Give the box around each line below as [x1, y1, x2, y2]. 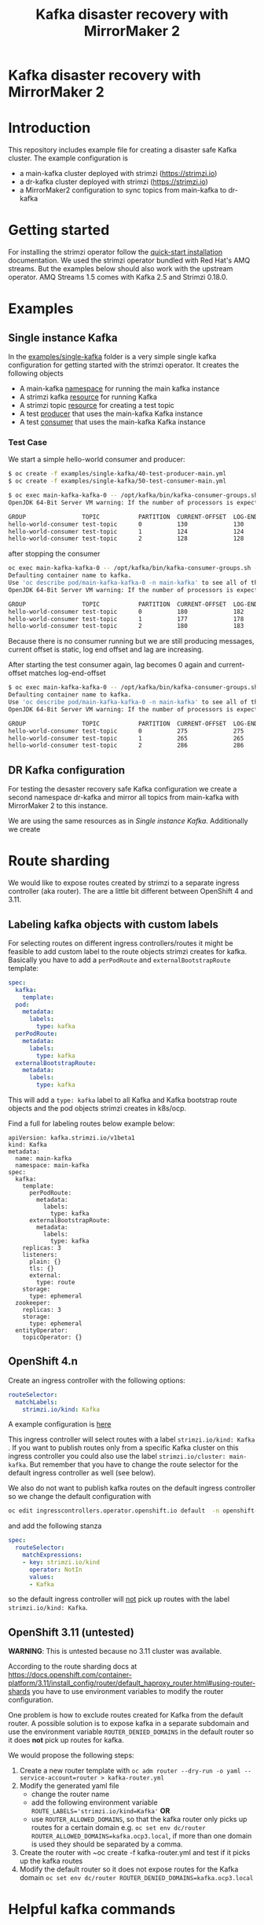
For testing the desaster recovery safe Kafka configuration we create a [8, 784, 237, 794]
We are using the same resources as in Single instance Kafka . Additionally [8, 816, 249, 826]
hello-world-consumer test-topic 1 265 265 [8, 734, 244, 742]
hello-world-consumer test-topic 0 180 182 [8, 608, 244, 615]
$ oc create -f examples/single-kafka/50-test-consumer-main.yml [8, 477, 226, 485]
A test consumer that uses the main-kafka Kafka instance [19, 417, 206, 427]
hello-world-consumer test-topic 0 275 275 [8, 727, 244, 735]
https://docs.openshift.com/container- [8, 1670, 132, 1680]
